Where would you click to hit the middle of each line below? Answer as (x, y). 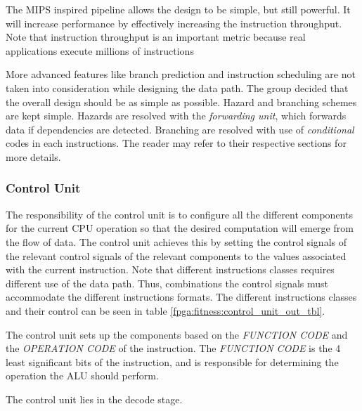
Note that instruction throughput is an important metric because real (156, 37)
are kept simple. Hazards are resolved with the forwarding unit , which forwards (176, 116)
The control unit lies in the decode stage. (94, 399)
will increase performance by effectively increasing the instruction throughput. (174, 23)
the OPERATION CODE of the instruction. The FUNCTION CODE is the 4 (173, 348)
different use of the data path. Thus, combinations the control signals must (167, 283)
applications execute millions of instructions (100, 50)
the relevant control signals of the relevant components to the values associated (176, 255)
